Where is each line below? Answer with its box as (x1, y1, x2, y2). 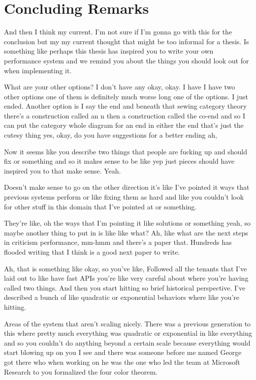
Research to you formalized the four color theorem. (4, 366, 158, 377)
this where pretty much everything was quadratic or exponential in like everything (4, 328, 253, 338)
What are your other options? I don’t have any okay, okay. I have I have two (4, 82, 235, 92)
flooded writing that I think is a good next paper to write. (4, 247, 180, 257)
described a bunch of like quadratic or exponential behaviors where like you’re (4, 292, 239, 302)
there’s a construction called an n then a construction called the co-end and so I (4, 110, 246, 120)
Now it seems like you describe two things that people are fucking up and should (4, 146, 247, 156)
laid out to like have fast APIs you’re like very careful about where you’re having (4, 273, 249, 283)
